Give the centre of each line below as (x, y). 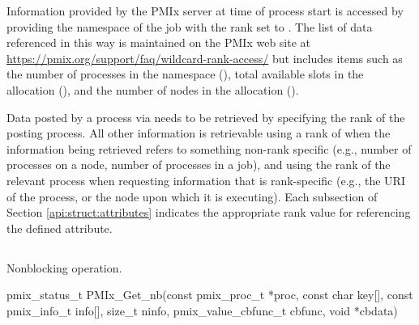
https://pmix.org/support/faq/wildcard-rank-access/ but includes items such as (205, 58)
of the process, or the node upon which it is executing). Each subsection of (192, 196)
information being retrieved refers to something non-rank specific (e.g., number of (209, 148)
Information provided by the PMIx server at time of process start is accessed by (205, 11)
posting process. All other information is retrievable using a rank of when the (199, 133)
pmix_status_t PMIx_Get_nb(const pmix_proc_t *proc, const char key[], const (210, 295)
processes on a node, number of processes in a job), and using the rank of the (199, 165)
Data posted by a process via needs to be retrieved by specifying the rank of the (206, 117)
